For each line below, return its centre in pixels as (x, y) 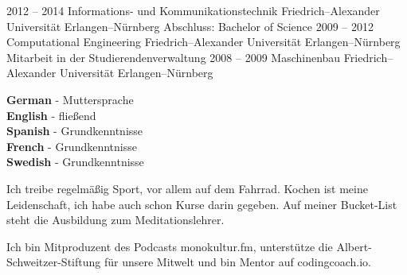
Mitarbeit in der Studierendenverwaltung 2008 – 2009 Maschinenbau (174, 57)
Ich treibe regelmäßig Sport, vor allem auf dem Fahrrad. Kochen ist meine (187, 188)
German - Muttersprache (70, 99)
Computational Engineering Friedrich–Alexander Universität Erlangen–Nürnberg (203, 42)
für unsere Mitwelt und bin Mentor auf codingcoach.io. (238, 262)
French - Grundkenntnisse (72, 146)
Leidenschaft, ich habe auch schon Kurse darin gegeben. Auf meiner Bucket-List (202, 204)
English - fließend (51, 115)
